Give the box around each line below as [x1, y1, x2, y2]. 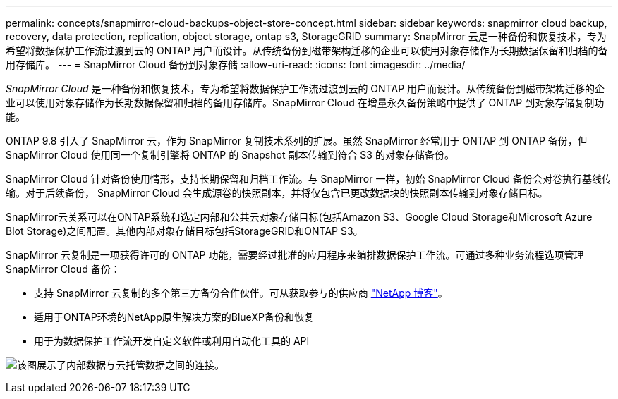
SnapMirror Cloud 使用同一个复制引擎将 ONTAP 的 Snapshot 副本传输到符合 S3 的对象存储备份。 [6, 149, 454, 161]
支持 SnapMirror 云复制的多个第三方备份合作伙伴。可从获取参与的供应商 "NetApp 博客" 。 [34, 287, 448, 299]
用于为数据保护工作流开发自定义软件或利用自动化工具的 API [34, 335, 310, 347]
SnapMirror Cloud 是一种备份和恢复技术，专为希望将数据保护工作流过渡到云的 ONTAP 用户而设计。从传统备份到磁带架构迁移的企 [6, 82, 605, 94]
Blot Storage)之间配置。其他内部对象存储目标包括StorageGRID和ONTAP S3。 [6, 225, 363, 237]
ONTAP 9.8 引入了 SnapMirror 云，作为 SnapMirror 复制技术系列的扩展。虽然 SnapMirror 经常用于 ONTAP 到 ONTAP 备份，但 [6, 135, 588, 147]
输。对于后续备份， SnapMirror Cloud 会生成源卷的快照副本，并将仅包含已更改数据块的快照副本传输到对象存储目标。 [6, 187, 548, 199]
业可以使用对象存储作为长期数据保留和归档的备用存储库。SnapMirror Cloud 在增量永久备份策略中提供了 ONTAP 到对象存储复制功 [6, 97, 605, 109]
